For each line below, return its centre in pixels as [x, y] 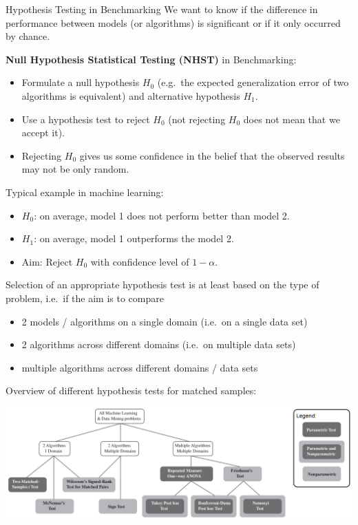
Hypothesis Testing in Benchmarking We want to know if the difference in [162, 9]
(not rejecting [197, 119]
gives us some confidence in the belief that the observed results [212, 155]
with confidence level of [140, 261]
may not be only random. [75, 169]
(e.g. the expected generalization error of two [253, 82]
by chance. [28, 36]
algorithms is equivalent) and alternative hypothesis [131, 95]
